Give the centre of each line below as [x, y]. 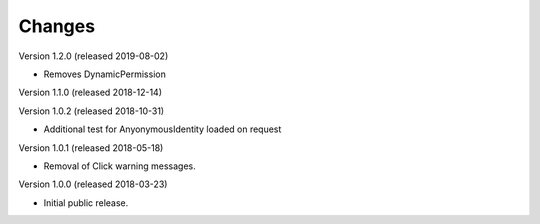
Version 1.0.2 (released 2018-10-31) [91, 111]
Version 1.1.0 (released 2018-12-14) [90, 92]
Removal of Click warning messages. [119, 166]
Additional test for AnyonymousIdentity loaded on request [162, 129]
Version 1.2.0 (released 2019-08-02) [93, 56]
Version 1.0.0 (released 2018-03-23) [93, 184]
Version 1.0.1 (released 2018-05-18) [91, 147]
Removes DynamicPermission [105, 74]
